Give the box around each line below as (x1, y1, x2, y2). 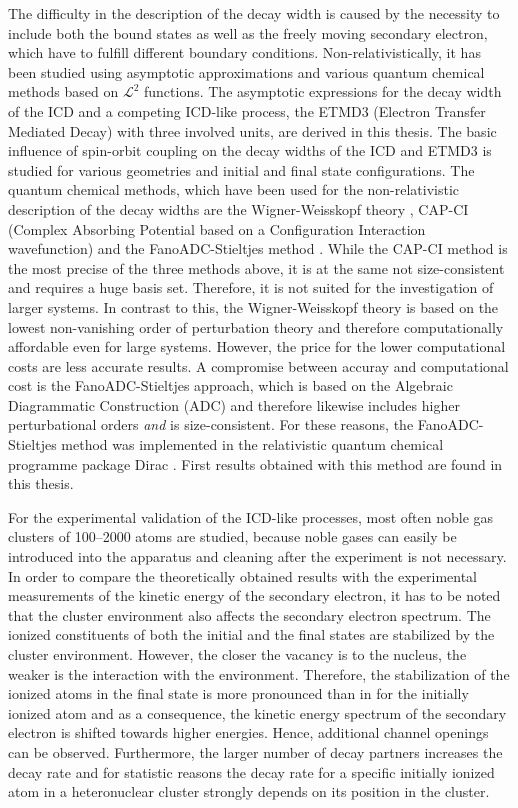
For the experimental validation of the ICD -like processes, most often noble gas (8, 506, 494, 527)
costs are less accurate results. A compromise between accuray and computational (8, 355, 509, 376)
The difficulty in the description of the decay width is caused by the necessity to (8, 3, 500, 23)
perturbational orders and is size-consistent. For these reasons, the (8, 414, 414, 435)
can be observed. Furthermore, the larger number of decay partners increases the (8, 741, 503, 762)
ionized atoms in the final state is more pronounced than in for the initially (8, 683, 469, 704)
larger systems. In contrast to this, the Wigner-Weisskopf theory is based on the (8, 296, 499, 317)
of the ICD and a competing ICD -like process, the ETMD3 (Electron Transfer (8, 100, 486, 121)
